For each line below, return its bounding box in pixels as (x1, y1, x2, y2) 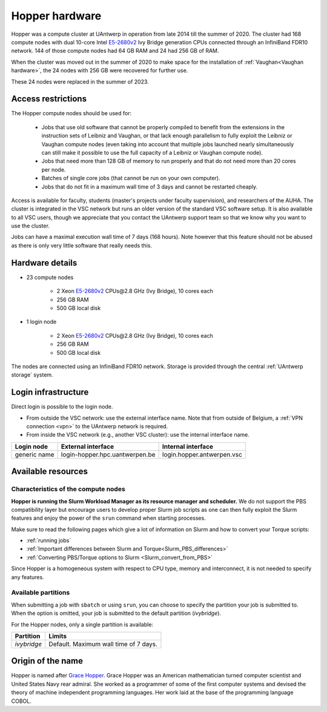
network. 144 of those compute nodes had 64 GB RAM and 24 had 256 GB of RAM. (11, 47, 219, 55)
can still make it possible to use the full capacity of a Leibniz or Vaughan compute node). (41, 149, 263, 156)
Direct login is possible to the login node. (11, 403, 113, 411)
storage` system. (11, 371, 54, 378)
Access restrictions (11, 94, 87, 104)
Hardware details (11, 258, 78, 268)
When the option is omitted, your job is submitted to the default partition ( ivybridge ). (11, 610, 221, 617)
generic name (15, 450, 54, 458)
